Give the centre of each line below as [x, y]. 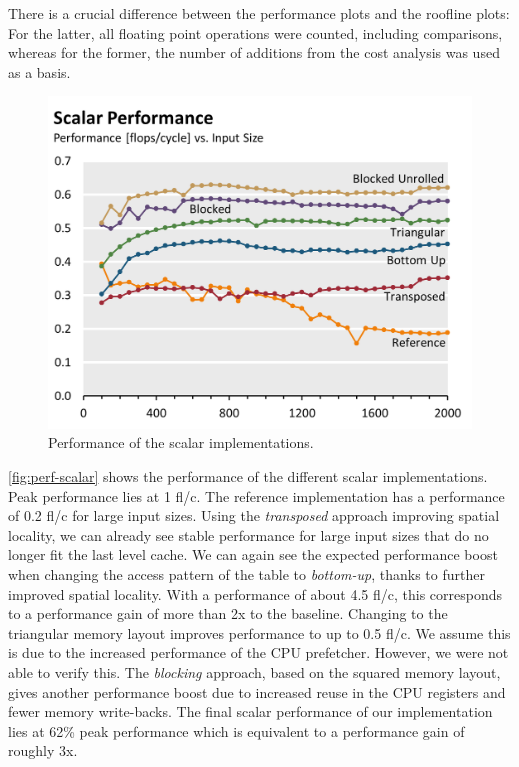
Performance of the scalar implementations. [181, 442]
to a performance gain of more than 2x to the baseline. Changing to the [228, 613]
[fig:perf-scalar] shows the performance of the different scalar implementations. [248, 476]
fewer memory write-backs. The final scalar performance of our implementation [250, 711]
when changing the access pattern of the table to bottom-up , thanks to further [246, 574]
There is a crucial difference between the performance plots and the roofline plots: [259, 13]
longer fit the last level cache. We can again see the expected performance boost [253, 554]
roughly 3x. [43, 750]
